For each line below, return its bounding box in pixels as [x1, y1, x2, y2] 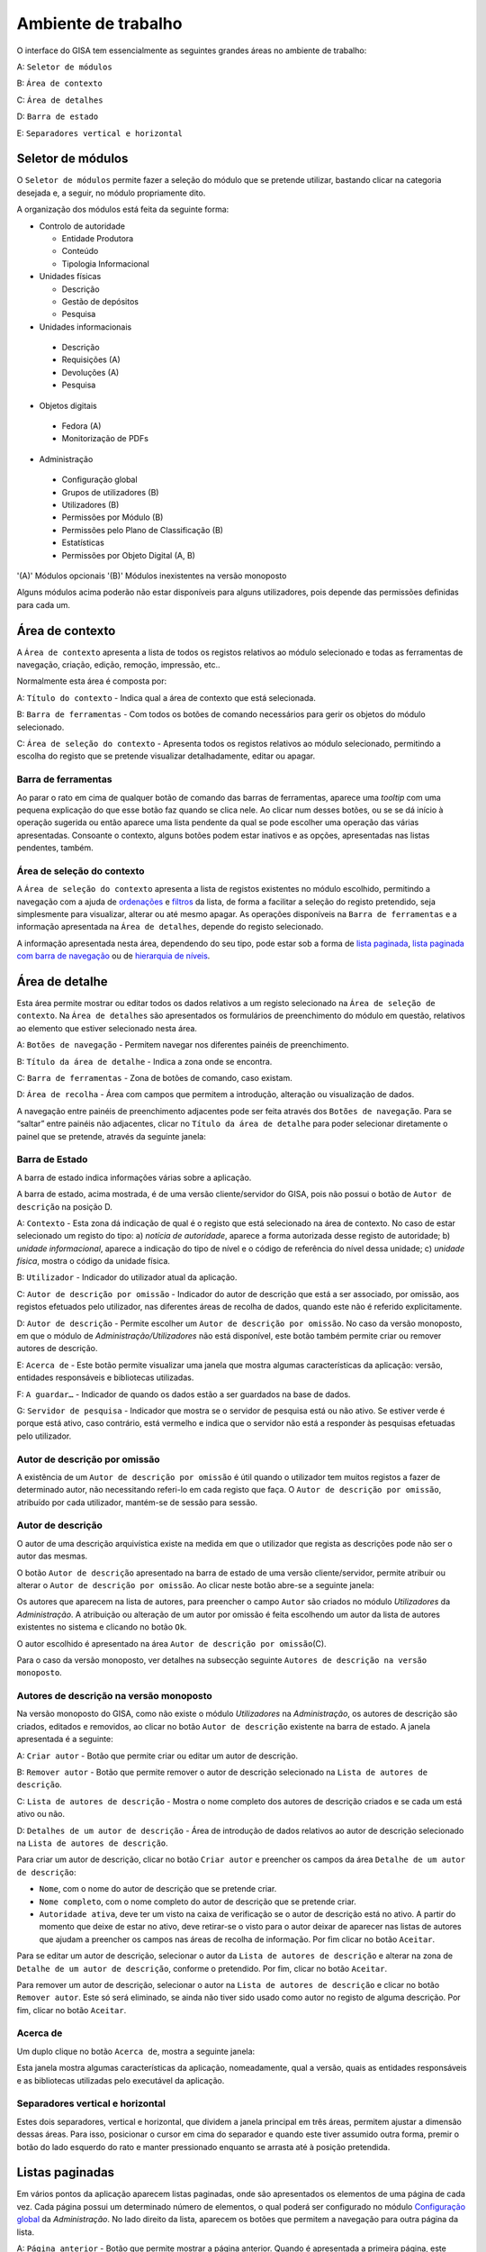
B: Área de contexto [16, 77, 103, 89]
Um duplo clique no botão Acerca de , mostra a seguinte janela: [16, 2046, 256, 2057]
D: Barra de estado [16, 111, 99, 122]
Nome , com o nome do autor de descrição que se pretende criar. [39, 1884, 277, 1894]
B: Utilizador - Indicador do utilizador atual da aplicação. [16, 1272, 238, 1283]
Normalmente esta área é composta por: [16, 676, 167, 686]
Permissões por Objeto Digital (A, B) [61, 549, 195, 560]
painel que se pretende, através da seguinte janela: [16, 1131, 206, 1141]
